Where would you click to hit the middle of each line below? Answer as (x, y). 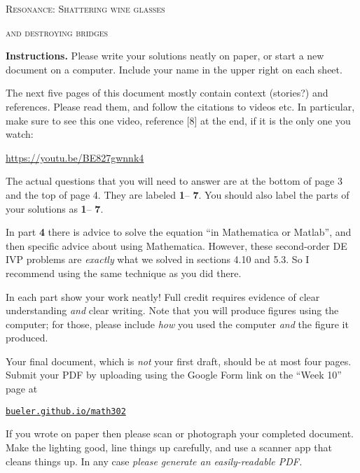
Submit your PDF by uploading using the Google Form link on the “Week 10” (174, 375)
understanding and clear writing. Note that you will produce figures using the (172, 310)
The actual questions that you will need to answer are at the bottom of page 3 (174, 181)
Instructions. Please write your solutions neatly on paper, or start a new (165, 56)
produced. (27, 338)
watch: (20, 134)
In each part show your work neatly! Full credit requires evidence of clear (163, 296)
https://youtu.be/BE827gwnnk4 (75, 157)
